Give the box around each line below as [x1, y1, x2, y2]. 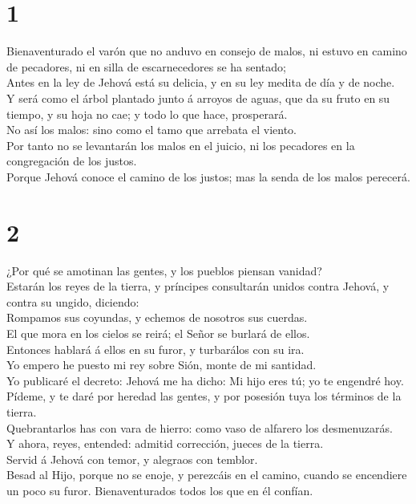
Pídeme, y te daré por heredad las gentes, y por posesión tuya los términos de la [6, 388, 402, 404]
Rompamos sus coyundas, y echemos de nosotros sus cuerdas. [6, 309, 308, 326]
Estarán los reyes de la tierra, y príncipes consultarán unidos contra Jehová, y [6, 278, 390, 295]
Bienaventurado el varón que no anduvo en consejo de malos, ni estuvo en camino [6, 43, 407, 59]
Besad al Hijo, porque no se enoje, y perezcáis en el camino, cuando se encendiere [6, 466, 407, 483]
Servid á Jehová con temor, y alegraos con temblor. [6, 450, 258, 467]
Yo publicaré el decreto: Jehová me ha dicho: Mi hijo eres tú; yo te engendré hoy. [6, 372, 404, 388]
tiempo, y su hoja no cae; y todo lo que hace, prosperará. [6, 105, 288, 122]
